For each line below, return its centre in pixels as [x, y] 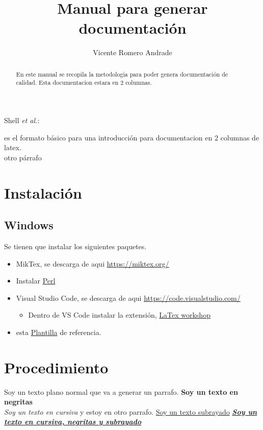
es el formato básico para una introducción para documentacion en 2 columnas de [132, 137]
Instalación [43, 192]
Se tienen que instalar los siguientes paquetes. [75, 246]
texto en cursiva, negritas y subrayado [73, 422]
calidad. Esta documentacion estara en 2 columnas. [84, 82]
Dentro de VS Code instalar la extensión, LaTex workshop [119, 315]
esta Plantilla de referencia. [59, 332]
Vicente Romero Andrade [133, 52]
